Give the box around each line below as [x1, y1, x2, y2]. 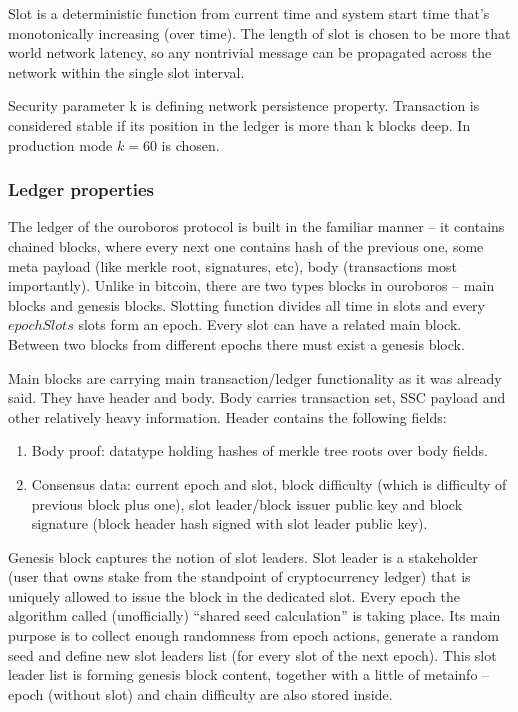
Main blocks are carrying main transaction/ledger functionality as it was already [8, 367, 502, 388]
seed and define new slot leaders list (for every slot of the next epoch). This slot [8, 644, 497, 665]
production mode [8, 134, 113, 155]
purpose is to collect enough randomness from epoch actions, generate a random [8, 625, 499, 646]
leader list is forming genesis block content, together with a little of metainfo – [8, 664, 490, 685]
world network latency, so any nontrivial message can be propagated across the [8, 42, 492, 63]
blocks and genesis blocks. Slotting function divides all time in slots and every [8, 294, 485, 315]
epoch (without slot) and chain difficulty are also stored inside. [8, 683, 393, 704]
